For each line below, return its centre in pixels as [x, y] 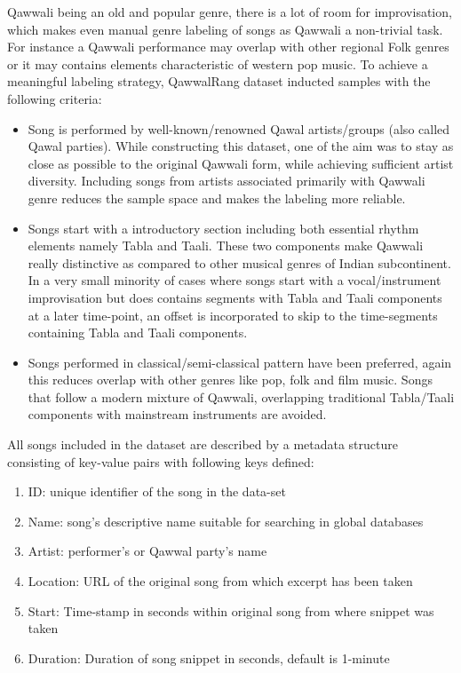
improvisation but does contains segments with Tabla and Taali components [235, 297]
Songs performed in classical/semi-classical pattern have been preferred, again [240, 362]
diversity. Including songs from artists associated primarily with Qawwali [227, 181]
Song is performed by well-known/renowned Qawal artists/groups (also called [239, 128]
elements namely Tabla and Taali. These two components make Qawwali [226, 245]
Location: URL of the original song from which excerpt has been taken [220, 581]
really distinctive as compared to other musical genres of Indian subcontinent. [239, 262]
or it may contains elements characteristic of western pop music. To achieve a [218, 63]
